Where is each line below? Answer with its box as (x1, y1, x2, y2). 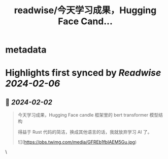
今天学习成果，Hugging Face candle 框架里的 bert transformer (17, 112, 149, 118)
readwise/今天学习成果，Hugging (14, 5, 157, 16)
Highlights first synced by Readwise (5, 67, 161, 79)
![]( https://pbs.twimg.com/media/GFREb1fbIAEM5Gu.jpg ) (17, 139, 137, 145)
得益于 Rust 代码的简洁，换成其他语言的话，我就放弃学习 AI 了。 (17, 129, 152, 135)
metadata (5, 44, 47, 56)
